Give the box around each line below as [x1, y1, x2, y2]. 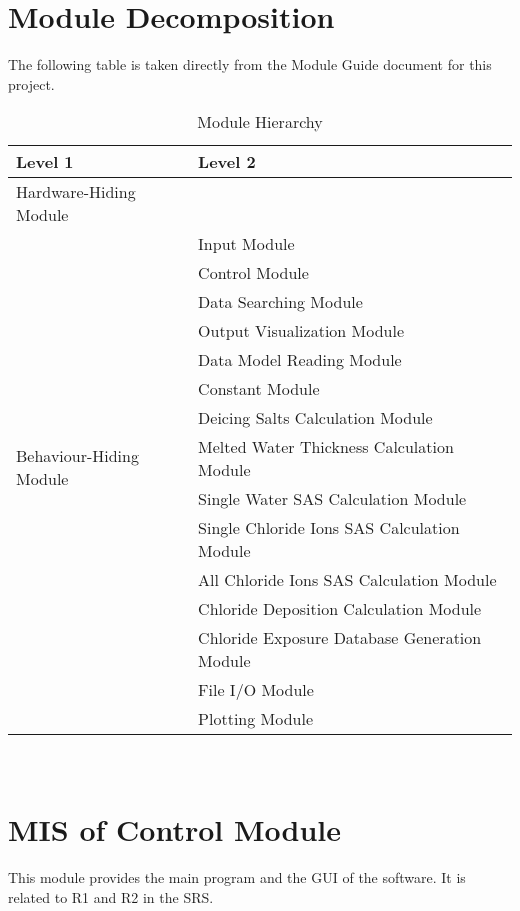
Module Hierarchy [197, 110, 323, 134]
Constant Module [198, 377, 320, 401]
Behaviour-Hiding [16, 443, 139, 467]
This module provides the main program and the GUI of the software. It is [8, 867, 466, 888]
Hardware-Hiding [16, 180, 136, 204]
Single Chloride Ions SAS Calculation [198, 516, 460, 540]
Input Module [198, 232, 295, 256]
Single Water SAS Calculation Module [198, 487, 467, 511]
